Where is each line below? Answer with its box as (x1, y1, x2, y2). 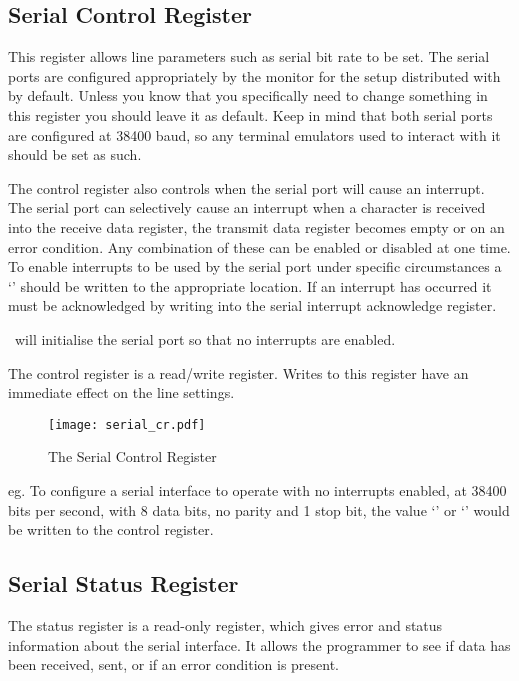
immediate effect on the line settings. (8, 382, 235, 403)
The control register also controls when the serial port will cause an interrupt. (8, 177, 485, 198)
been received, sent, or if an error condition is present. (8, 654, 340, 675)
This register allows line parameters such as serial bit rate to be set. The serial (8, 46, 490, 67)
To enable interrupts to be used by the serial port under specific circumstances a (8, 256, 502, 277)
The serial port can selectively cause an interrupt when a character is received (8, 197, 486, 218)
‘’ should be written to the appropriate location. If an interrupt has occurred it (8, 275, 492, 296)
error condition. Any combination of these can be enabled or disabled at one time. (8, 236, 511, 257)
